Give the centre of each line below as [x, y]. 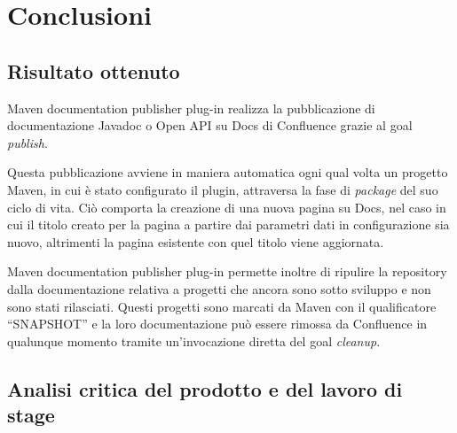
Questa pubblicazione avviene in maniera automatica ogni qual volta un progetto [228, 172]
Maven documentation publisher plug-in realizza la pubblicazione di [191, 108]
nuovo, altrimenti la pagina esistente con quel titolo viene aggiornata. [196, 241]
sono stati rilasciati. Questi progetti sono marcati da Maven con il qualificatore [222, 306]
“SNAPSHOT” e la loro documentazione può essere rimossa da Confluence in [217, 324]
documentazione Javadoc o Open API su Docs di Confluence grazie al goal [210, 125]
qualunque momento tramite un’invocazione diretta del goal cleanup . [194, 340]
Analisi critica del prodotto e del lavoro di [205, 388]
